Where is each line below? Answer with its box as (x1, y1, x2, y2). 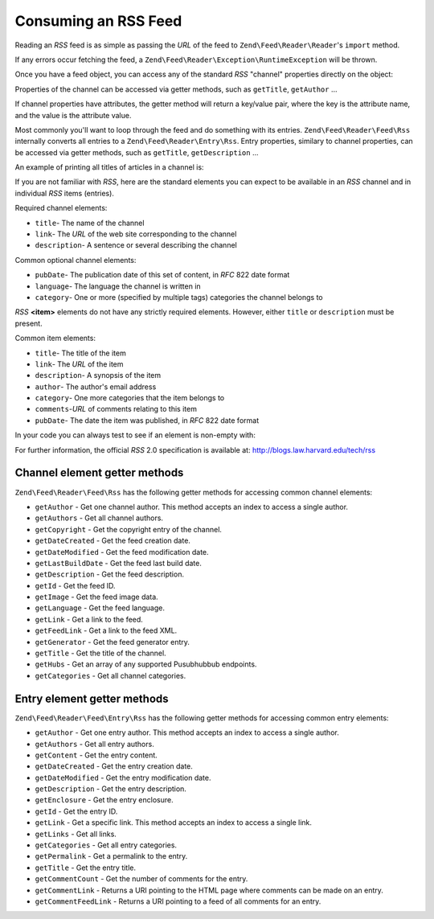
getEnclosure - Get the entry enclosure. (35, 795, 174, 805)
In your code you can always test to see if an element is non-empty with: (14, 430, 256, 440)
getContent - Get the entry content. (35, 750, 158, 760)
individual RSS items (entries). (14, 188, 114, 198)
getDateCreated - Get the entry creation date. (35, 761, 193, 771)
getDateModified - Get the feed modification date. (35, 547, 209, 556)
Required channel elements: (14, 203, 108, 213)
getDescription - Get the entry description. (35, 784, 186, 794)
